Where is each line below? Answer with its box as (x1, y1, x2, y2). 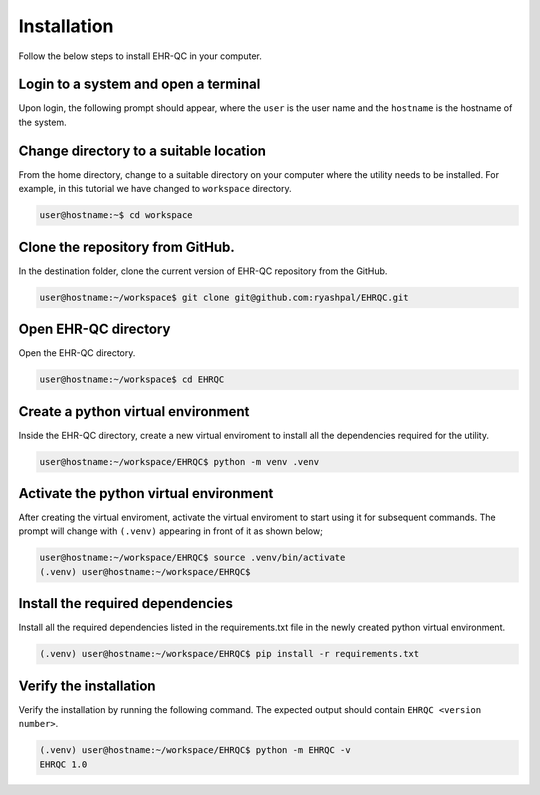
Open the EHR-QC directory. (18, 347, 136, 359)
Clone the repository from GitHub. (18, 238, 235, 255)
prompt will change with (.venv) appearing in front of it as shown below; (18, 525, 324, 537)
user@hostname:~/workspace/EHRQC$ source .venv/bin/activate (39, 552, 346, 564)
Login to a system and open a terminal (18, 76, 261, 93)
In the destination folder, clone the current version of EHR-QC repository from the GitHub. (18, 265, 388, 277)
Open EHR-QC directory (18, 321, 171, 338)
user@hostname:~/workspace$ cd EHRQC (39, 374, 225, 385)
